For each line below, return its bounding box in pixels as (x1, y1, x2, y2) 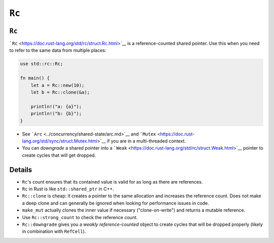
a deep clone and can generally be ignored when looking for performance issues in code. (22, 200, 209, 206)
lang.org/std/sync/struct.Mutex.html (22, 137, 97, 144)
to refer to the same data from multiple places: (9, 47, 107, 53)
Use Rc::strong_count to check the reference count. (22, 214, 138, 220)
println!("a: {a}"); (30, 103, 82, 109)
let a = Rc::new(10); (30, 82, 85, 88)
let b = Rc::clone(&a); (30, 89, 90, 95)
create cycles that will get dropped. (22, 152, 96, 158)
